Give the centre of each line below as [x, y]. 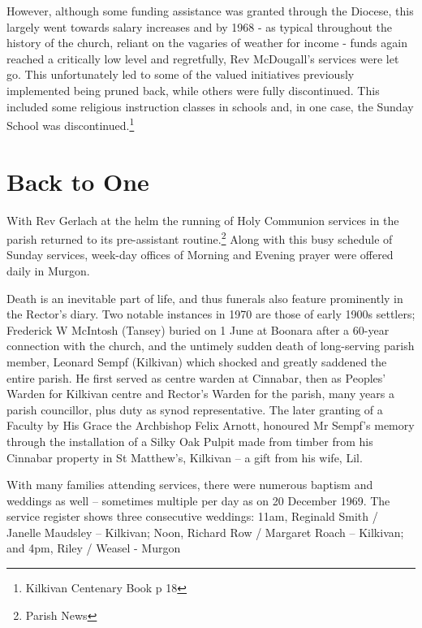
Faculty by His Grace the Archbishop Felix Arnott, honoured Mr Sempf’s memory [211, 425]
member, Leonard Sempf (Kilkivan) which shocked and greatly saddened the [197, 361]
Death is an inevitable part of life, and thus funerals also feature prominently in [205, 298]
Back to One [78, 181]
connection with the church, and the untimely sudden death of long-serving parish [211, 346]
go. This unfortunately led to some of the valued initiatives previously [181, 74]
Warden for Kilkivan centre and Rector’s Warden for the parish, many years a [200, 394]
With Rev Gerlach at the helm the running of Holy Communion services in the [203, 220]
